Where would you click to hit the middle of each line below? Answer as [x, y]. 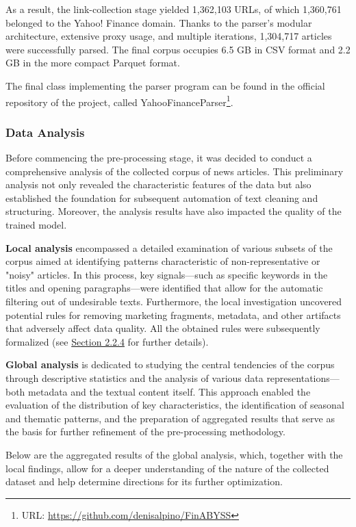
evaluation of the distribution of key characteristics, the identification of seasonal [175, 405]
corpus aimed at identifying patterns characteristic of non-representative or [163, 261]
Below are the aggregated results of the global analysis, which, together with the [174, 454]
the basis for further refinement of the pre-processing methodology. [145, 432]
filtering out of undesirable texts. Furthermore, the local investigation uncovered [174, 301]
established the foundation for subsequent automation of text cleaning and [162, 197]
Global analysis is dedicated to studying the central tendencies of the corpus [170, 364]
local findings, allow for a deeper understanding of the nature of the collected [167, 468]
